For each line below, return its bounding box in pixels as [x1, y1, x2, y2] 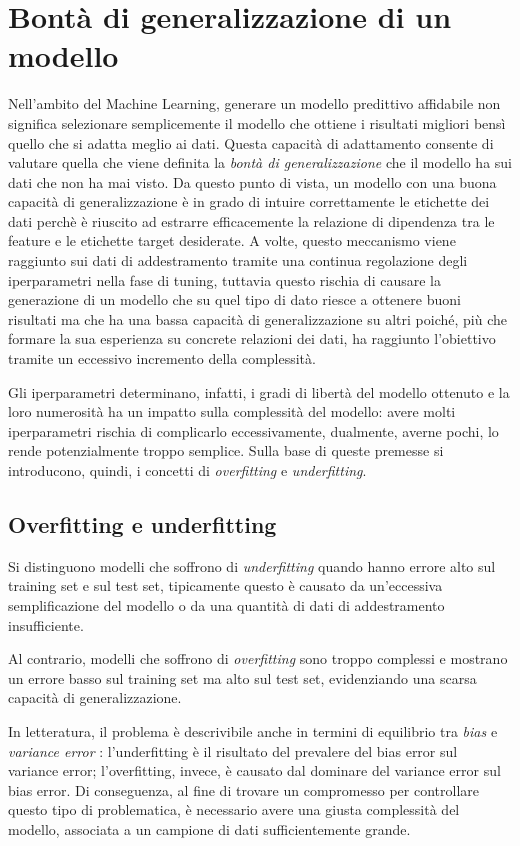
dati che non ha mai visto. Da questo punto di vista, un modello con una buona [8, 171, 497, 192]
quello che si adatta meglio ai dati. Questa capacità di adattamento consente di [8, 132, 494, 153]
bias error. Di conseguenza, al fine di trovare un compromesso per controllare [8, 779, 480, 800]
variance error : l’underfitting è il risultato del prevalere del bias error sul [8, 740, 458, 761]
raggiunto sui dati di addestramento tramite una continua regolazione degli [8, 250, 468, 271]
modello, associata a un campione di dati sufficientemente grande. [8, 818, 411, 839]
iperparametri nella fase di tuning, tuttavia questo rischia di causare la [8, 269, 441, 290]
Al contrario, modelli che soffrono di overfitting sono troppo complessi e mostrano [8, 648, 508, 669]
